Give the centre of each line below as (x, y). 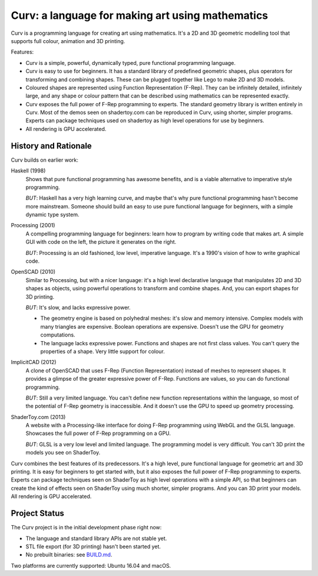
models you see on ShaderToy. (63, 453)
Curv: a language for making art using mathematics (140, 15)
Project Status (38, 513)
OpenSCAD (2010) (33, 272)
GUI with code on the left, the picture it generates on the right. (101, 242)
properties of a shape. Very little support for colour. (102, 351)
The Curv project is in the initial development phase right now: (86, 528)
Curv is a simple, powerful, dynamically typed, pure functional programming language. (130, 63)
